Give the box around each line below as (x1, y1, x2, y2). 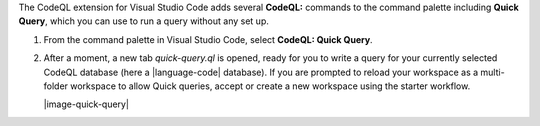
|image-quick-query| (43, 98, 130, 110)
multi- (480, 66, 505, 78)
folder (43, 80, 69, 92)
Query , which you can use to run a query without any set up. (18, 15, 269, 27)
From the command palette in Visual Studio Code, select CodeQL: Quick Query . (43, 33, 374, 45)
